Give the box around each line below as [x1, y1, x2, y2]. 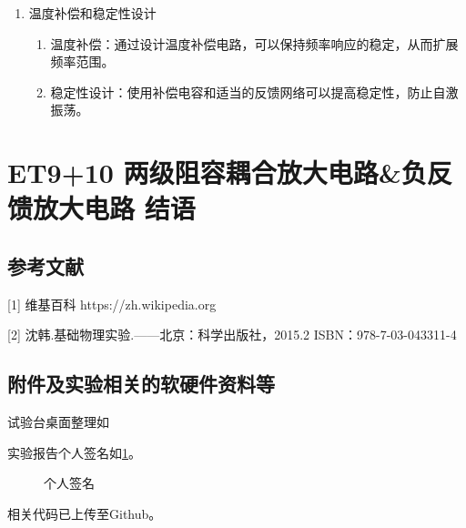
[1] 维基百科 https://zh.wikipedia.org [7, 294, 217, 313]
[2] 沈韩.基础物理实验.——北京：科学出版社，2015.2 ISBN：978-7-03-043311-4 [7, 325, 457, 344]
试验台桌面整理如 [7, 412, 109, 432]
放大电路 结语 [33, 189, 196, 227]
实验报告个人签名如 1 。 [7, 442, 141, 462]
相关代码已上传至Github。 [7, 503, 162, 523]
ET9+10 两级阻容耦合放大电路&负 [7, 154, 427, 191]
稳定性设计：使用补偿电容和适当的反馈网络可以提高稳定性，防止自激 [50, 82, 459, 101]
